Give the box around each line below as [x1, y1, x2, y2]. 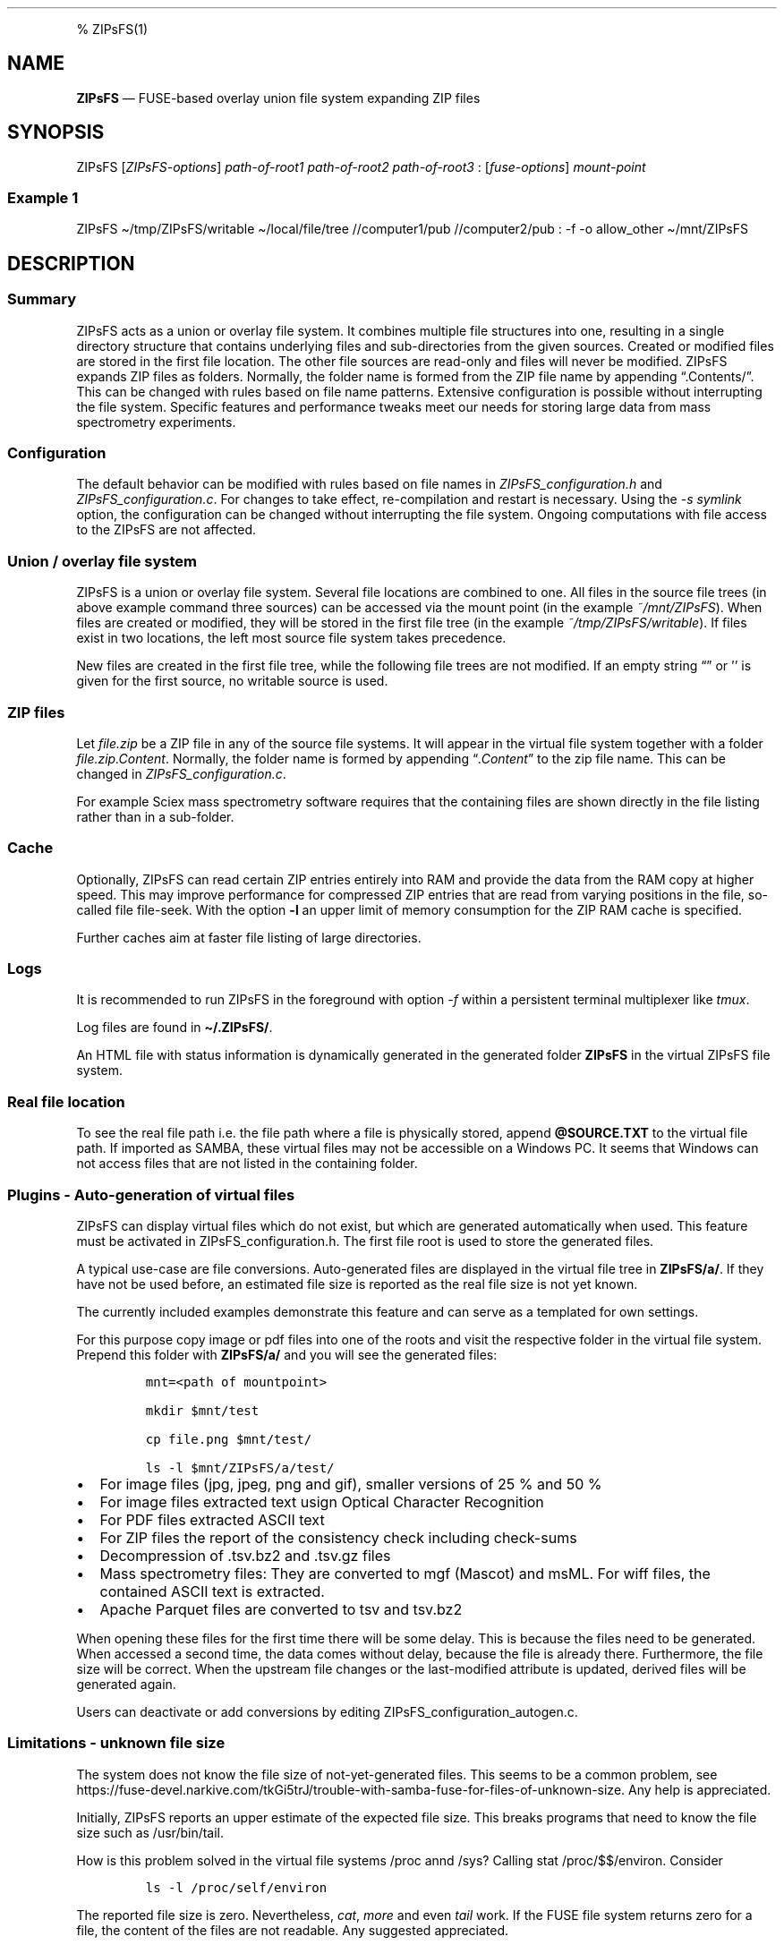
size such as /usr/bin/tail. [76, 1824, 225, 1840]
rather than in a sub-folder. [76, 808, 234, 824]
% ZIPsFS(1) [76, 21, 149, 37]
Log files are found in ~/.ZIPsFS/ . [76, 1019, 273, 1036]
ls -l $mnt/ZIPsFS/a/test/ [145, 1460, 335, 1475]
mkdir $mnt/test [145, 1403, 260, 1418]
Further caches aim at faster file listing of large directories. [76, 929, 422, 945]
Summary [7, 290, 77, 309]
